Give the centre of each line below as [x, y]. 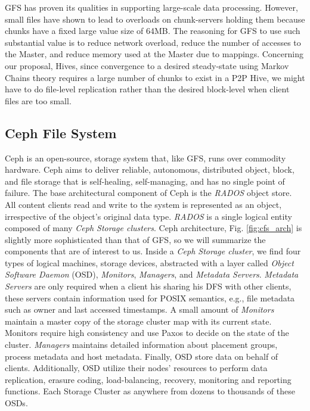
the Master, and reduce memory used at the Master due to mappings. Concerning [154, 54]
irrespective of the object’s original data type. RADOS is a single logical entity [148, 216]
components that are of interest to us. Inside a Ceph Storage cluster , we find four [153, 251]
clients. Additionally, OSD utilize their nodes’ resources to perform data [136, 368]
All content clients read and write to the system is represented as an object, [143, 204]
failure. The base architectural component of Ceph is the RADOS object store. [148, 193]
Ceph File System [61, 133]
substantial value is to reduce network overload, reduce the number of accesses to [153, 42]
